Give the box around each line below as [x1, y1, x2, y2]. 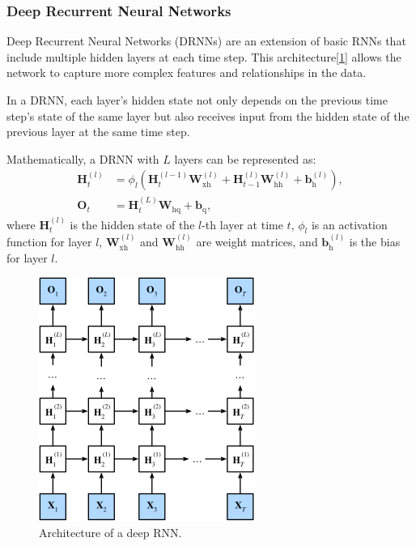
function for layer [6, 233, 92, 250]
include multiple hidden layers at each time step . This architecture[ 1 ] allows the [6, 48, 401, 65]
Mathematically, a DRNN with [6, 150, 159, 167]
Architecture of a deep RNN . [39, 523, 182, 540]
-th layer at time [202, 215, 283, 232]
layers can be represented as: [174, 150, 316, 167]
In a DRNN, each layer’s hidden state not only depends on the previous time [6, 92, 388, 108]
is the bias [349, 233, 401, 250]
